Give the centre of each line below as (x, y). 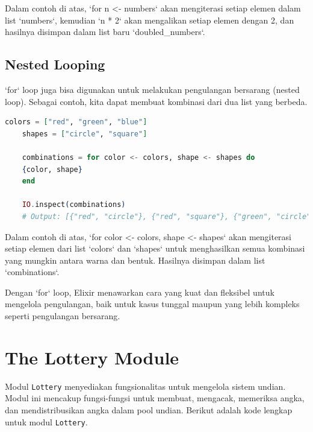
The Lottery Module (92, 357)
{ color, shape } (52, 169)
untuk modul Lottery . (46, 421)
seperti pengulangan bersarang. (63, 316)
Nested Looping (55, 64)
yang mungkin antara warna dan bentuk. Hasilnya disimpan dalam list (135, 260)
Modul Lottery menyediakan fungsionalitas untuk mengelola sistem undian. (145, 386)
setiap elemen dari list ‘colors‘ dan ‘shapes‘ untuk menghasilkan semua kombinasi (155, 248)
